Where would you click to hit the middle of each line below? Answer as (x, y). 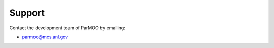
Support (27, 13)
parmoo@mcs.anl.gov (45, 37)
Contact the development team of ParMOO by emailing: (67, 28)
